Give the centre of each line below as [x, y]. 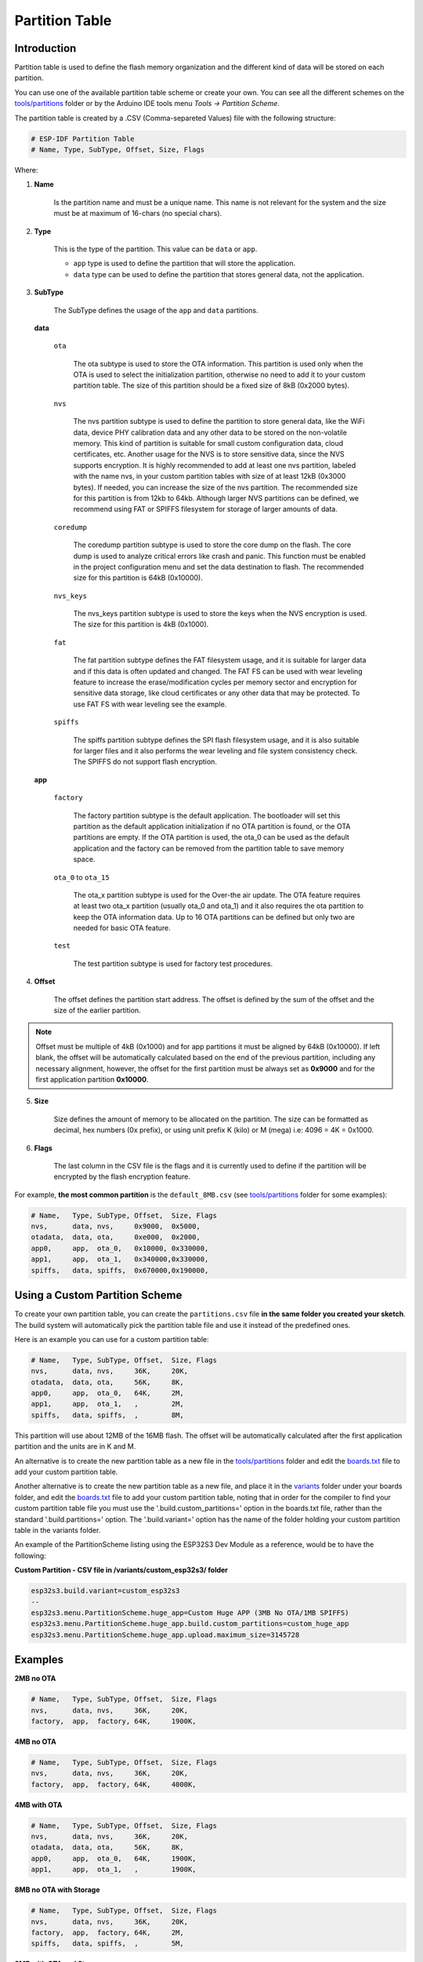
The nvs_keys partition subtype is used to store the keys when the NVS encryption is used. [220, 614]
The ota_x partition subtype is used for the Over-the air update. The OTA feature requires [217, 895]
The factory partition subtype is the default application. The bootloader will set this [207, 815]
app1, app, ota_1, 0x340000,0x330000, [120, 1259]
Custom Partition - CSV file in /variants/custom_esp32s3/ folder [121, 1570]
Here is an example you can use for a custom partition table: [112, 1339]
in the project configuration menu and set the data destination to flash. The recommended [219, 567]
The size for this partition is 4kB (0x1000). [141, 625]
